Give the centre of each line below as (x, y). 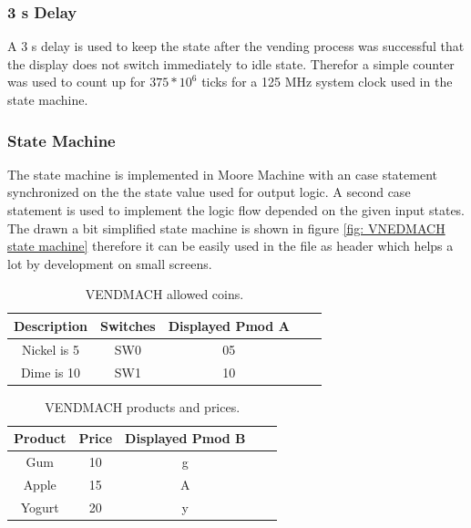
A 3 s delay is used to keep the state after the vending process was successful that (236, 46)
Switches (128, 325)
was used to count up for (77, 82)
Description (51, 325)
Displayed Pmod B (185, 438)
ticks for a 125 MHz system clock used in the (327, 82)
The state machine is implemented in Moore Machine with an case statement (222, 174)
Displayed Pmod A (229, 325)
